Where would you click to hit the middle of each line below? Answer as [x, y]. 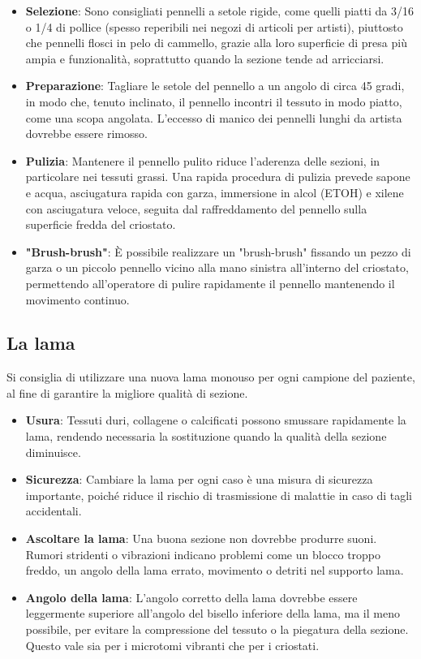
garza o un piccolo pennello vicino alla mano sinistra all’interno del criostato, [217, 267]
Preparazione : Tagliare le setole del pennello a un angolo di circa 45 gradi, [215, 86]
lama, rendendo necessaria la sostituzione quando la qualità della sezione [206, 436]
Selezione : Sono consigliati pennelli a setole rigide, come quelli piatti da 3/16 [219, 11]
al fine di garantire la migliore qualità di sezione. [127, 392]
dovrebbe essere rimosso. [86, 134]
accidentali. [54, 511]
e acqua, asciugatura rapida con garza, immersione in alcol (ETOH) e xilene [215, 192]
